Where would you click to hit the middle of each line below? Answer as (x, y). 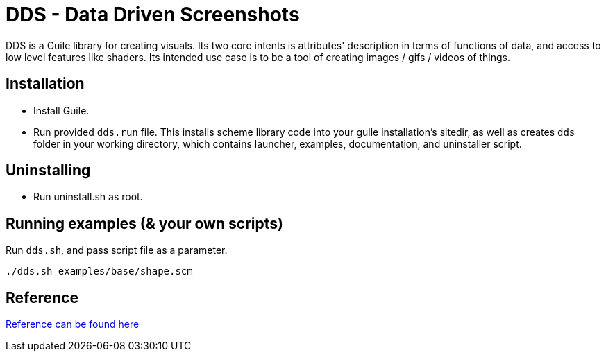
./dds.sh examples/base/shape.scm (99, 271)
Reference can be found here (73, 324)
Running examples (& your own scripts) (144, 223)
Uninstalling (48, 171)
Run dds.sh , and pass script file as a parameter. (117, 250)
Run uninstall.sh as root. (88, 197)
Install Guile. (61, 110)
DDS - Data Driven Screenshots (153, 15)
